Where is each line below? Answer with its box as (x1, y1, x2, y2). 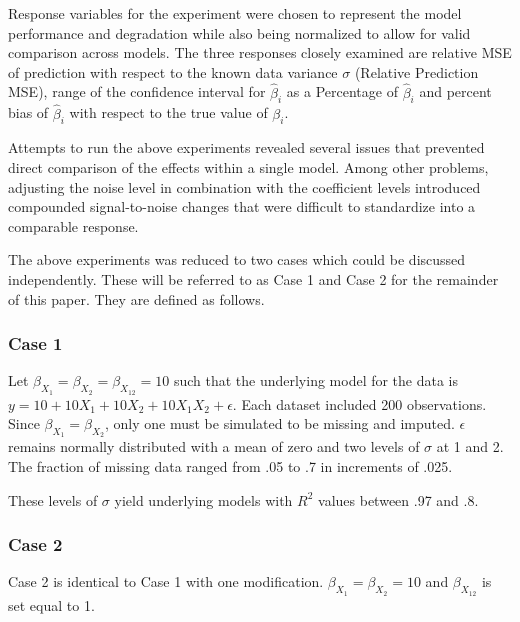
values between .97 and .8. (318, 489, 479, 510)
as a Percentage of (286, 81, 398, 102)
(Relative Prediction (354, 61, 479, 82)
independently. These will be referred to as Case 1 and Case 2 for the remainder (8, 268, 499, 289)
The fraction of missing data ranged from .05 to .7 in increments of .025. (8, 455, 453, 476)
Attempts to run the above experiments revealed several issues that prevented (8, 137, 485, 158)
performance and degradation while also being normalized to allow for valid (8, 22, 471, 43)
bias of (8, 102, 49, 123)
